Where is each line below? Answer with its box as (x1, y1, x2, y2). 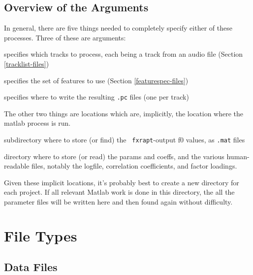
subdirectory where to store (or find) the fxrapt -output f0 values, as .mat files (4, 135, 245, 145)
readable (4, 161, 30, 171)
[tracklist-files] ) (4, 58, 49, 69)
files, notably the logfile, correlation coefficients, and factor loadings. (32, 161, 237, 171)
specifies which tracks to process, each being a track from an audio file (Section (4, 49, 243, 59)
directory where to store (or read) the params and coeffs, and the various (4, 151, 224, 161)
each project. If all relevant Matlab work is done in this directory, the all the (4, 187, 235, 197)
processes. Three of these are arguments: (4, 32, 126, 42)
